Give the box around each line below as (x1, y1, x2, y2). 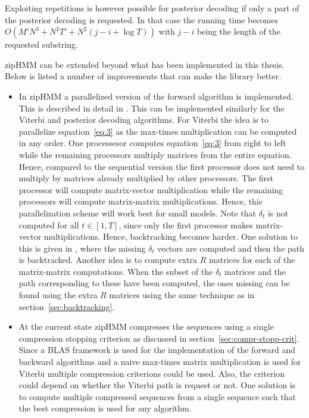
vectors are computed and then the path (157, 241, 305, 254)
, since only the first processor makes (118, 218, 253, 231)
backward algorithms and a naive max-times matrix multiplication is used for (18, 355, 301, 368)
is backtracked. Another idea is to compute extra (18, 253, 198, 266)
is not (267, 206, 289, 219)
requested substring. (5, 38, 78, 51)
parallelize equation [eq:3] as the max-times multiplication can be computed (18, 125, 297, 137)
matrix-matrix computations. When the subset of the (18, 265, 213, 277)
